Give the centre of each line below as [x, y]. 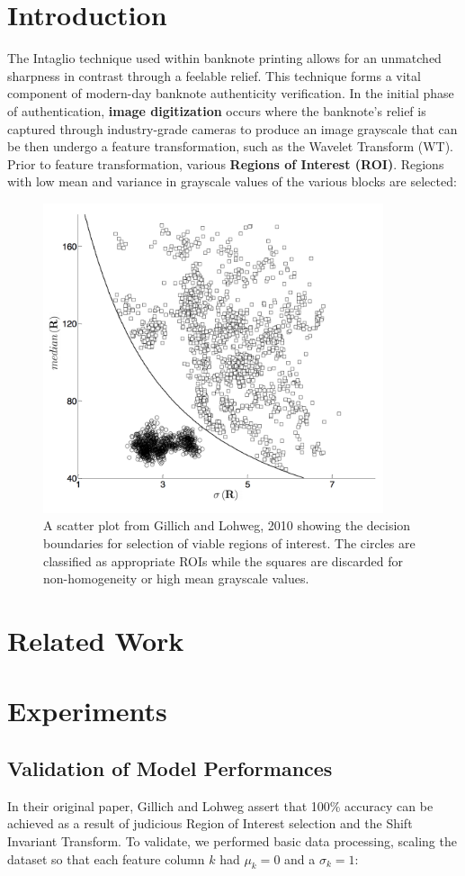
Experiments [87, 711]
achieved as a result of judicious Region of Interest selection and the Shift [210, 823]
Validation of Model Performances [170, 768]
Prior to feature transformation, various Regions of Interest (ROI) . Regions [226, 163]
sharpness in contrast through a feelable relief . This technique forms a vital [214, 75]
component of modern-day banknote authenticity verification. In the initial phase [231, 93]
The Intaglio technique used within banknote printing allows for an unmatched [224, 58]
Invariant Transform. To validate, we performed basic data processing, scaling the [232, 840]
